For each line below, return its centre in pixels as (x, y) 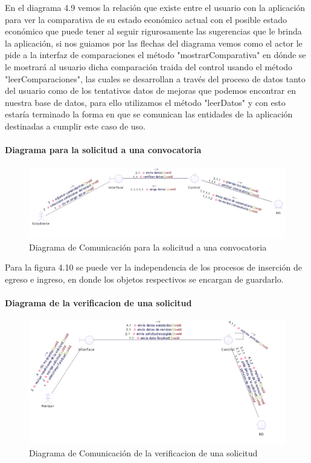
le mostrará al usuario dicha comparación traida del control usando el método (149, 66)
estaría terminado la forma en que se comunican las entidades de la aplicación (149, 114)
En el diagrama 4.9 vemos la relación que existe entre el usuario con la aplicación (155, 7)
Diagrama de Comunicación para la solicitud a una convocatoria (148, 247)
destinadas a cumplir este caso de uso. (75, 126)
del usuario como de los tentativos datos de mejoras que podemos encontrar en (151, 90)
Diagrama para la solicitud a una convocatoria (103, 150)
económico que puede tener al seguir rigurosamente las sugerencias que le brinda (153, 31)
